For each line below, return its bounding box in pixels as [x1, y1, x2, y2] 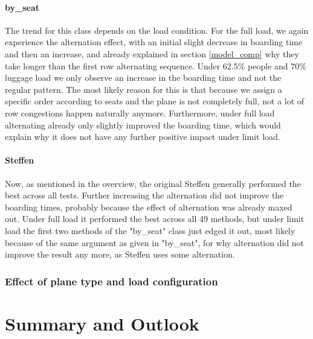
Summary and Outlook [5, 311, 199, 335]
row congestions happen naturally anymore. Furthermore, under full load [5, 106, 275, 119]
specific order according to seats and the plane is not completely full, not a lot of [5, 95, 305, 107]
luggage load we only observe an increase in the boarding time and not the [5, 71, 282, 84]
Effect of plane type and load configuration [5, 273, 218, 288]
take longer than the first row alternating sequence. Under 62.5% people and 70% [5, 59, 306, 72]
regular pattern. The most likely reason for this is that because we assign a [5, 83, 282, 95]
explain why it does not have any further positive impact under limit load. [5, 130, 280, 143]
